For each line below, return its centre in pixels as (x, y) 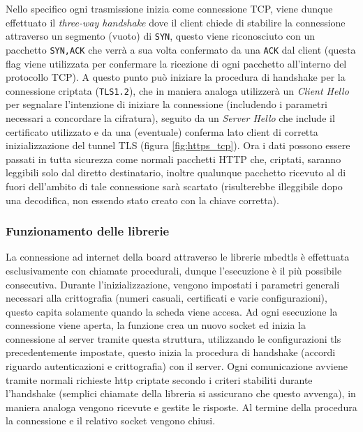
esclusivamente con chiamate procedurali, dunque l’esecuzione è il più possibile (174, 270)
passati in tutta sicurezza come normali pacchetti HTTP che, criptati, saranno (173, 159)
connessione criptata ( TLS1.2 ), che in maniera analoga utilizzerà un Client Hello (177, 90)
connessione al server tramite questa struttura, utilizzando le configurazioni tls (173, 338)
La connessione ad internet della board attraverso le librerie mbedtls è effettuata (178, 257)
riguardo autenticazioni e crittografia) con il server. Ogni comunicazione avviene (177, 366)
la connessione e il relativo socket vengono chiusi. (111, 421)
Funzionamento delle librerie (88, 231)
